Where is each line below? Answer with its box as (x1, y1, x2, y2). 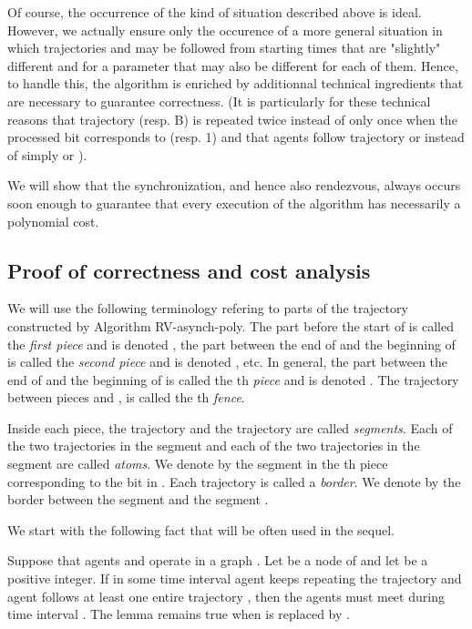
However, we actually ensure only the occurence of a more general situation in (7, 20, 443, 39)
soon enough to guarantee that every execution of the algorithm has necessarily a (7, 193, 461, 212)
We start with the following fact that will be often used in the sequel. (7, 520, 395, 539)
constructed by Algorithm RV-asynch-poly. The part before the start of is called (7, 316, 454, 335)
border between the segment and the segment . (7, 490, 269, 509)
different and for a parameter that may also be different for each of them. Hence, (7, 56, 458, 75)
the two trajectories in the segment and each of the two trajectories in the (7, 436, 420, 455)
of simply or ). (7, 145, 87, 164)
